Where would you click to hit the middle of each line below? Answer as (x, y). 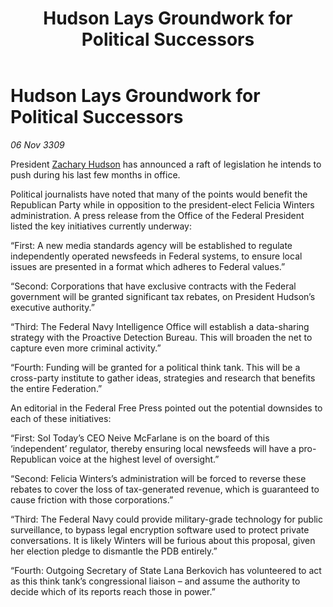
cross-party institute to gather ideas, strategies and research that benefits (163, 378)
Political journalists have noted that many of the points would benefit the (159, 194)
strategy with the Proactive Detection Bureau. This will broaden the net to (161, 337)
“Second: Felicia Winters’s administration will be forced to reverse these (158, 478)
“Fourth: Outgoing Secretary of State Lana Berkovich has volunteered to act (166, 570)
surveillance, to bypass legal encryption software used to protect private (160, 529)
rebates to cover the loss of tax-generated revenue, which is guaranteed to (165, 489)
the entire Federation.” (56, 388)
